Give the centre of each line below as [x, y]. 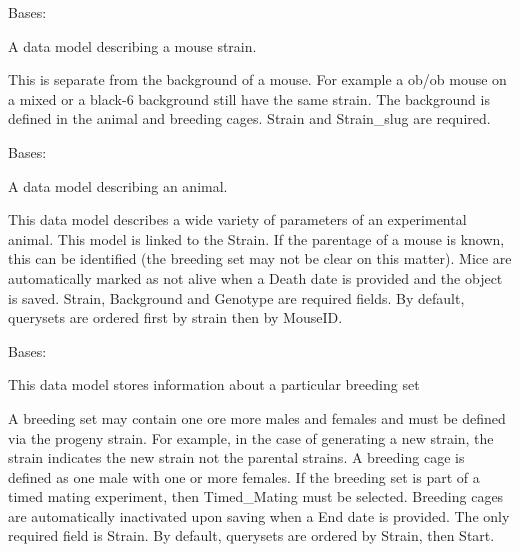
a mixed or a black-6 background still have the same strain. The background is [249, 98]
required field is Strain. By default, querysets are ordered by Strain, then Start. [251, 535]
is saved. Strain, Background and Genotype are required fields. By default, [236, 297]
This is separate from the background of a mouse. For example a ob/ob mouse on [257, 79]
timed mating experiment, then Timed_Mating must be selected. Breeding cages [256, 496]
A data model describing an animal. [118, 185]
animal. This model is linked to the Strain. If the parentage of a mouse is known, [256, 238]
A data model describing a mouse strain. [132, 45]
